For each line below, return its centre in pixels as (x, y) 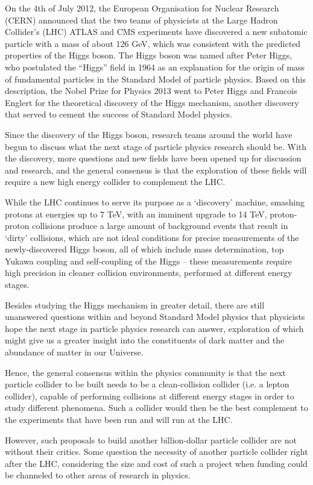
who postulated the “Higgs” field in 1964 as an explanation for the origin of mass (155, 67)
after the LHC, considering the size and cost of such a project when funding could (156, 463)
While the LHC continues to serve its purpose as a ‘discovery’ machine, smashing (155, 202)
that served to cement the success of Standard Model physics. (119, 114)
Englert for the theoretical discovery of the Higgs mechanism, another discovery (152, 102)
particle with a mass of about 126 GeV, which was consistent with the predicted (153, 43)
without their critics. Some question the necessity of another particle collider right (156, 452)
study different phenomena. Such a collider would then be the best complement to (156, 408)
